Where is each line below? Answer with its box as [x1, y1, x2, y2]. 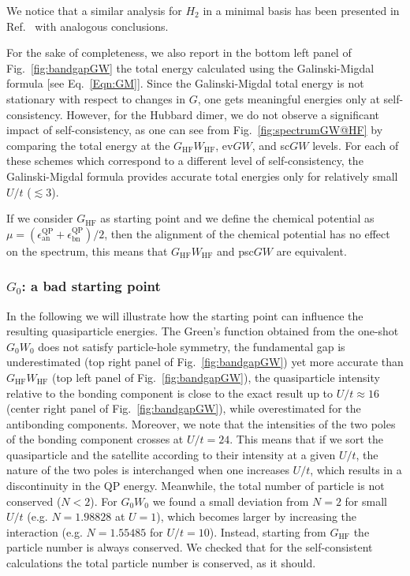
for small [345, 492, 387, 509]
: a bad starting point [21, 276, 161, 296]
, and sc [252, 137, 290, 153]
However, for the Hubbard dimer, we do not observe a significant [66, 106, 379, 122]
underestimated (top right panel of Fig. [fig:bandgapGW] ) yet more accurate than [6, 353, 404, 370]
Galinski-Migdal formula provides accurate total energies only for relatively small [6, 167, 398, 184]
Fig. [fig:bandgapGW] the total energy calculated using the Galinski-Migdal [6, 59, 375, 76]
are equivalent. [276, 242, 347, 259]
